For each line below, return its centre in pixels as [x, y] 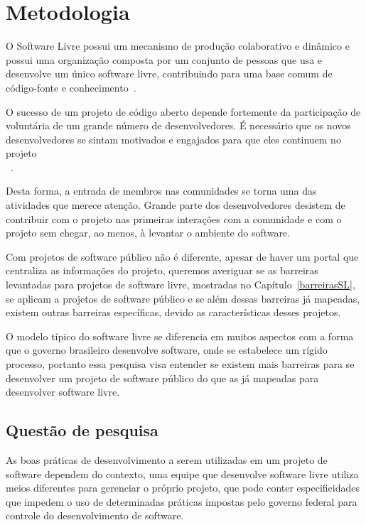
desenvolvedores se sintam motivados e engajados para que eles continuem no [173, 139]
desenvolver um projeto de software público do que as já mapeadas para [162, 378]
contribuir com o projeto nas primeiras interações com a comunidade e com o [174, 218]
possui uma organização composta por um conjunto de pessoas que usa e [164, 59]
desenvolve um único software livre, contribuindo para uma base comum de [169, 74]
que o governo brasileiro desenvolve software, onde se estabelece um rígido [167, 350]
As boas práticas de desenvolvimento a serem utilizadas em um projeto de [167, 459]
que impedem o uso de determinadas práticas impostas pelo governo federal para [182, 501]
